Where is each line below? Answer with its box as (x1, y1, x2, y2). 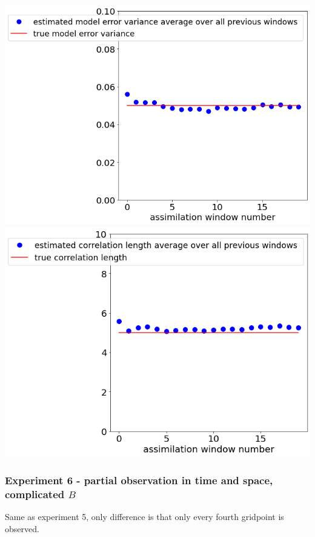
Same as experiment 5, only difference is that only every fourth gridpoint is (5, 510, 284, 523)
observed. (5, 522, 39, 535)
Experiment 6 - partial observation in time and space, (5, 473, 273, 488)
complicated (5, 487, 65, 502)
